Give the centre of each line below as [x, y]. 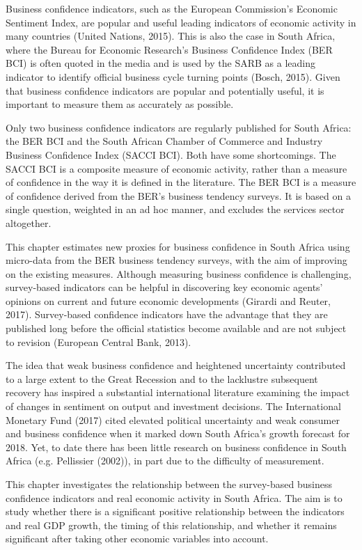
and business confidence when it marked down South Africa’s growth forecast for [178, 433]
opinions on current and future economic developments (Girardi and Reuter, [168, 300]
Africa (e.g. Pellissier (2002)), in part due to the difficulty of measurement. [165, 461]
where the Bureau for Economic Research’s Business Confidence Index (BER [169, 49]
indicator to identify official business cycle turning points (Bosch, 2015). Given [173, 76]
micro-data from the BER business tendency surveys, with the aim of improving [176, 260]
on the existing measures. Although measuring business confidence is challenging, [179, 273]
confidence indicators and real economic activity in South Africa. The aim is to [174, 497]
